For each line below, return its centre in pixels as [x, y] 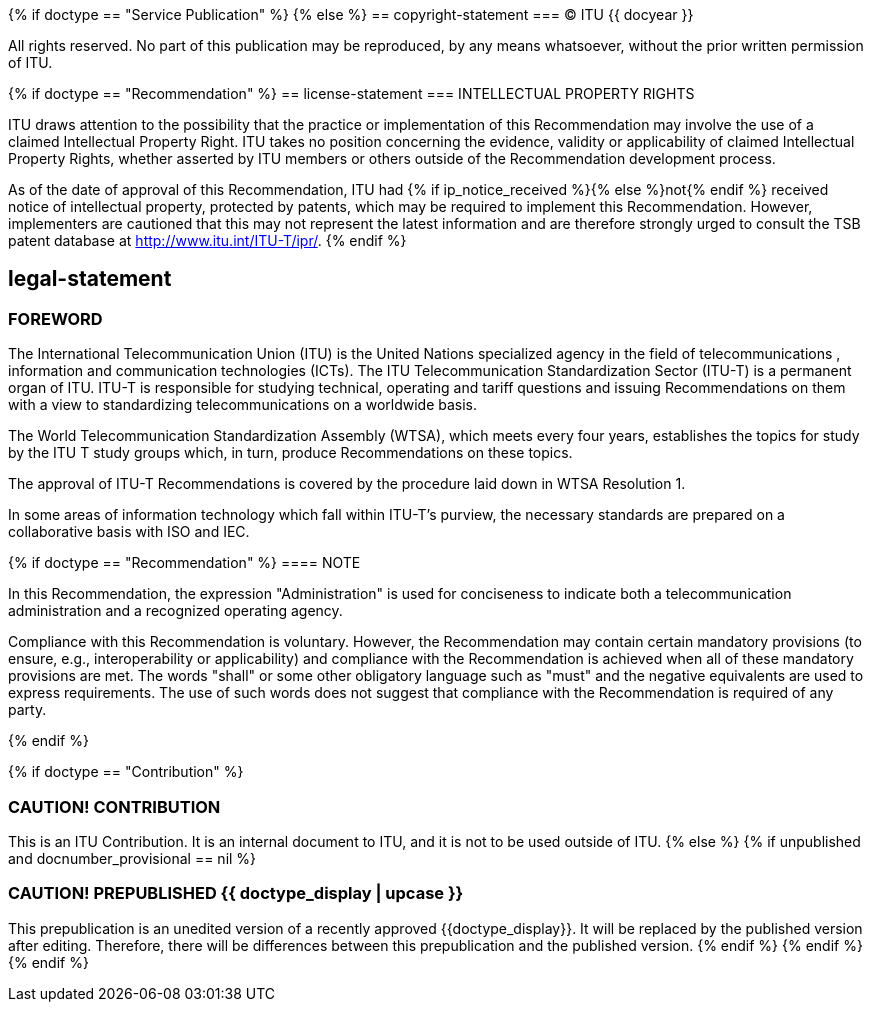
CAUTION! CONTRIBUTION [114, 806]
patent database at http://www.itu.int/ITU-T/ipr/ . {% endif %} [207, 240]
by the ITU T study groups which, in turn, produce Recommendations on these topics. [290, 453]
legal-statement [90, 279]
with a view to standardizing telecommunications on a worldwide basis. [243, 405]
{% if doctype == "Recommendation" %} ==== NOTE [184, 563]
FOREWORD [55, 318]
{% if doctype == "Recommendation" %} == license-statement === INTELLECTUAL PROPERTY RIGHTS [351, 93]
